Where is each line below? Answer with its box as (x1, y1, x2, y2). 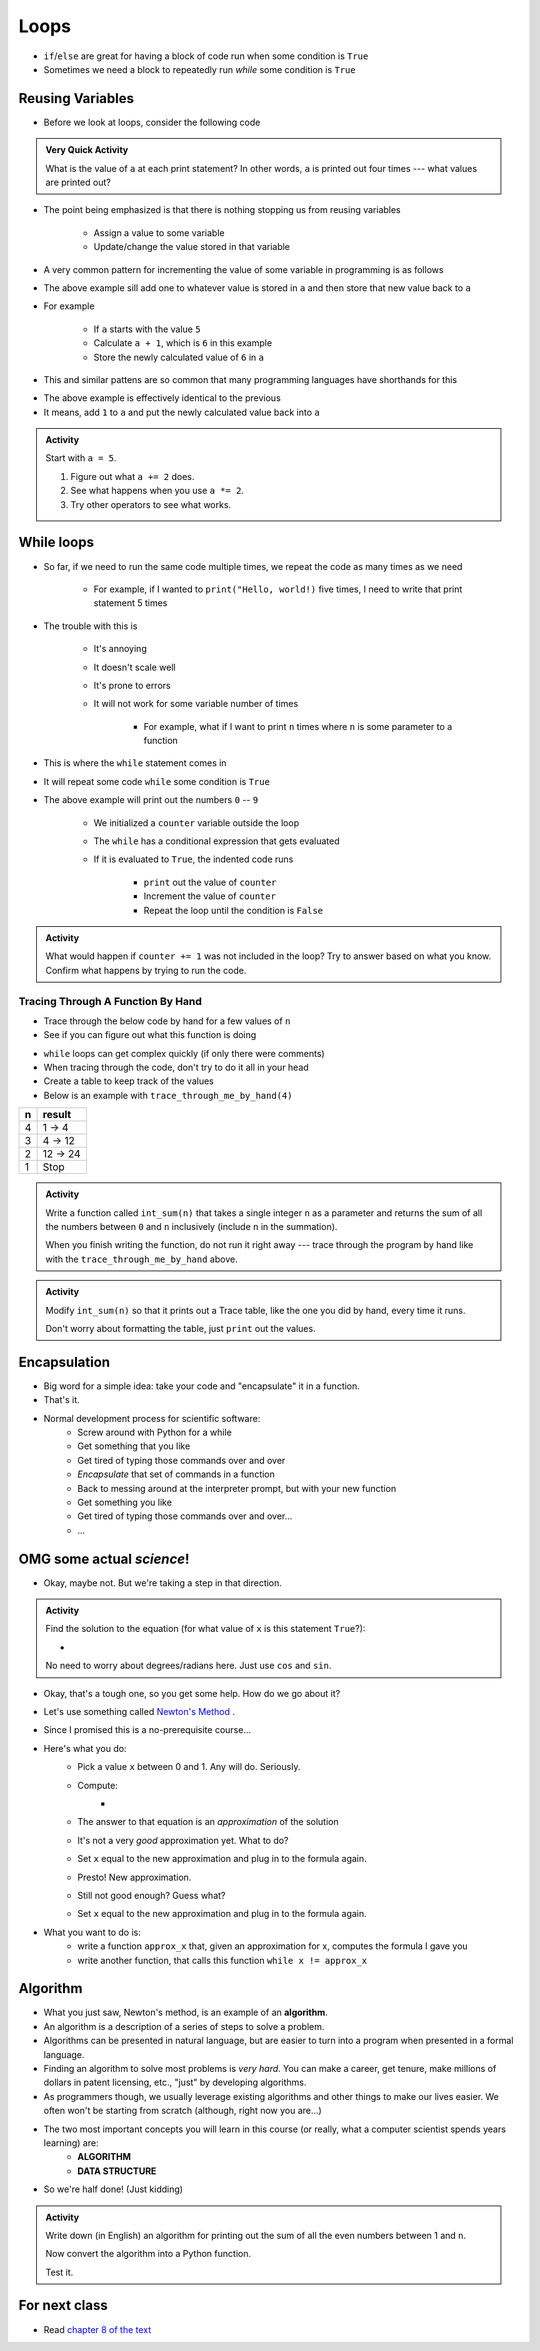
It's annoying (93, 643, 147, 655)
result (42, 1108, 72, 1122)
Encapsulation (18, 1353, 110, 1370)
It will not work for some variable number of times (93, 698, 299, 710)
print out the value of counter (143, 876, 277, 888)
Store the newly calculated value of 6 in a (93, 351, 265, 363)
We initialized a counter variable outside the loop (93, 816, 300, 829)
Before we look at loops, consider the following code (43, 116, 261, 128)
